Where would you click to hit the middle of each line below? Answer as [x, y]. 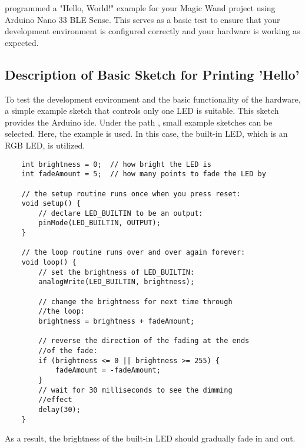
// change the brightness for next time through [135, 302]
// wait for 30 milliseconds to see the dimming [135, 390]
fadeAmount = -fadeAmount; [108, 370]
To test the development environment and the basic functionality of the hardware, [153, 99]
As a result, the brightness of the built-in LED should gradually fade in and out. [150, 438]
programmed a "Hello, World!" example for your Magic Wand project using [140, 8]
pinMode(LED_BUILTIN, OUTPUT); [100, 223]
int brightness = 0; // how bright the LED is [116, 164]
